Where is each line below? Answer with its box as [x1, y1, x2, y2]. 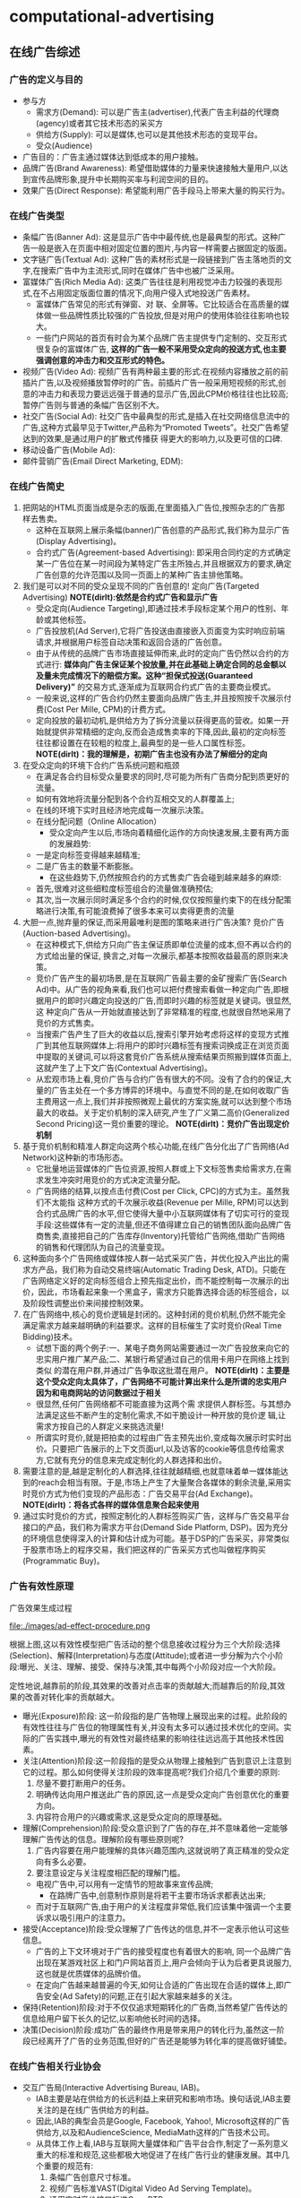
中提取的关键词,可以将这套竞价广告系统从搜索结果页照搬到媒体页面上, [35, 1051, 292, 1062]
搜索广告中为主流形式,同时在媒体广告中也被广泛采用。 [39, 265, 239, 276]
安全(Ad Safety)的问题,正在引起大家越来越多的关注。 [43, 1990, 237, 2001]
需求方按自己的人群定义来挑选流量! [35, 1421, 164, 1432]
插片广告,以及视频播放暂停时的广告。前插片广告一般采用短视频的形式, [21, 377, 279, 388]
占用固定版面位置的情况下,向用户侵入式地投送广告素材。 [47, 288, 255, 299]
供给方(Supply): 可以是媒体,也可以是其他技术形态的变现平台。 [35, 128, 262, 140]
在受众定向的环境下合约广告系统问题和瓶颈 [21, 760, 180, 771]
